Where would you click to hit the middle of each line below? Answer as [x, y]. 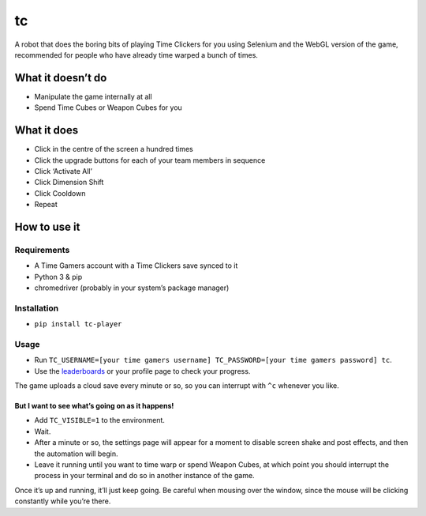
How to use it [47, 226]
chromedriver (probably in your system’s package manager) [132, 288]
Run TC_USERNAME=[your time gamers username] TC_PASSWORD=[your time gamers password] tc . [213, 360]
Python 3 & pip [58, 277]
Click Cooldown [60, 193]
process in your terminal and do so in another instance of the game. [145, 476]
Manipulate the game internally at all [93, 96]
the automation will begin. [76, 454]
